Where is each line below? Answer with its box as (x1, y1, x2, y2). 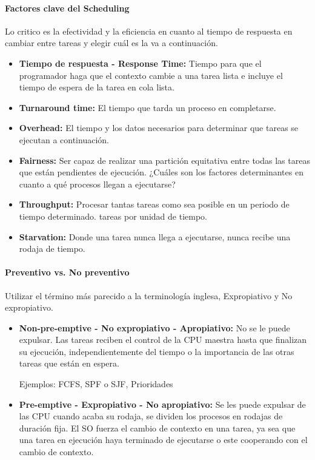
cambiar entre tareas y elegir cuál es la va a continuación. (5, 36, 218, 49)
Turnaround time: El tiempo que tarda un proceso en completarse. (19, 101, 276, 113)
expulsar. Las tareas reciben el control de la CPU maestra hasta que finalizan (19, 333, 307, 346)
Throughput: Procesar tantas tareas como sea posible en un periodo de (19, 198, 290, 211)
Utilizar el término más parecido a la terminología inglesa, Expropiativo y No (5, 289, 293, 302)
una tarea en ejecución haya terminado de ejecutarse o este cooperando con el (19, 433, 308, 446)
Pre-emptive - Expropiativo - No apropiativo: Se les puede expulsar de (19, 397, 306, 410)
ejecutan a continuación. (19, 133, 109, 146)
